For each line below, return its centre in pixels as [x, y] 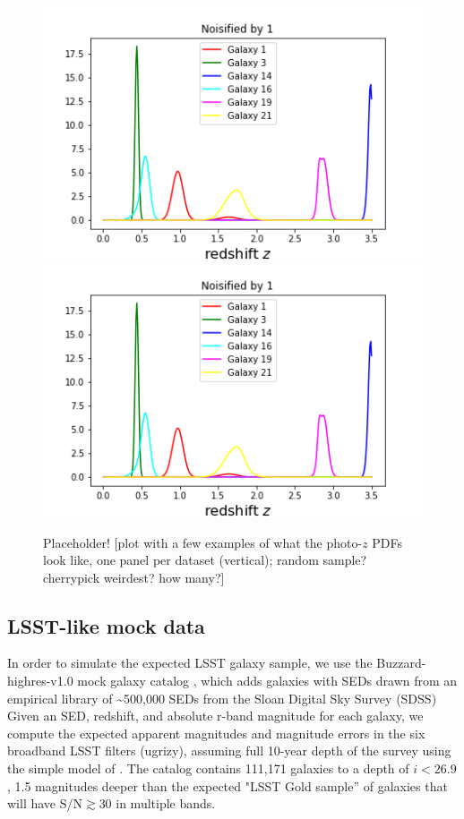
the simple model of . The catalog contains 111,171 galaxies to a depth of [208, 768]
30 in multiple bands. [157, 803]
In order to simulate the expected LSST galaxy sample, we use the [190, 663]
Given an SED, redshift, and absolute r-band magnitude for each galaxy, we [215, 716]
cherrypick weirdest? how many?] [134, 577]
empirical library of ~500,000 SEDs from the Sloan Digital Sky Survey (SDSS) [222, 698]
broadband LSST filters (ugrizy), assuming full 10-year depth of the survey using [229, 751]
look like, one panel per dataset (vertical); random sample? [205, 560]
